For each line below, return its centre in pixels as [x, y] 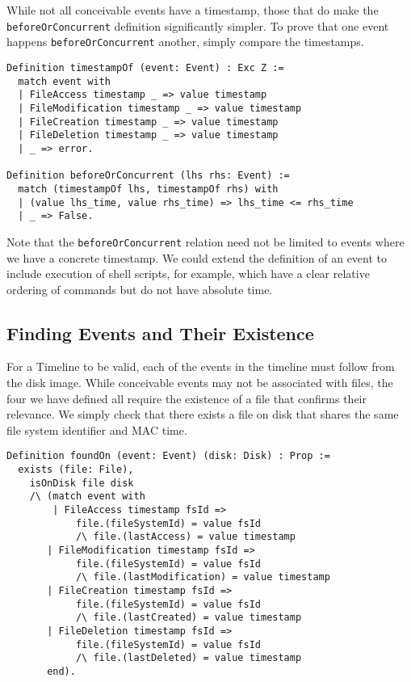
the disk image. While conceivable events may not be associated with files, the [200, 383]
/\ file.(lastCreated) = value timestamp [189, 618]
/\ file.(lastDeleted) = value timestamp [189, 658]
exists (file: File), [76, 470]
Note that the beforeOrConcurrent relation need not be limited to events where [205, 241]
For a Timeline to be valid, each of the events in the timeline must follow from [201, 366]
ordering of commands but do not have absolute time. [140, 289]
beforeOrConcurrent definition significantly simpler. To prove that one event [198, 25]
